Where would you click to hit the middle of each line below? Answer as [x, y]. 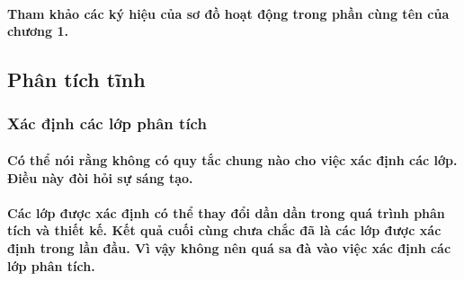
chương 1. [38, 31]
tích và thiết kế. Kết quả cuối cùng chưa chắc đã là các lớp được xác [224, 230]
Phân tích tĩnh [76, 79]
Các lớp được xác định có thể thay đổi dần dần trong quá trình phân [226, 212]
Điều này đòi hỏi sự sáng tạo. [100, 177]
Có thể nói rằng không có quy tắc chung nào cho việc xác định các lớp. [232, 160]
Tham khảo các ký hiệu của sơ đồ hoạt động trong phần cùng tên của [228, 13]
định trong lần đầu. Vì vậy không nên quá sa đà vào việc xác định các [229, 247]
